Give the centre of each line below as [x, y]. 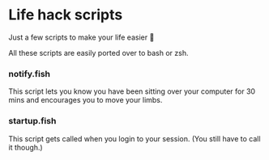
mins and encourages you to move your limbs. [85, 100]
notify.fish [30, 74]
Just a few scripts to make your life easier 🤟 [81, 37]
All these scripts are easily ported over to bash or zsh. [98, 53]
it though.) [26, 147]
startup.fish [32, 121]
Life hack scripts [66, 15]
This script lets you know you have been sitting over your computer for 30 [132, 91]
